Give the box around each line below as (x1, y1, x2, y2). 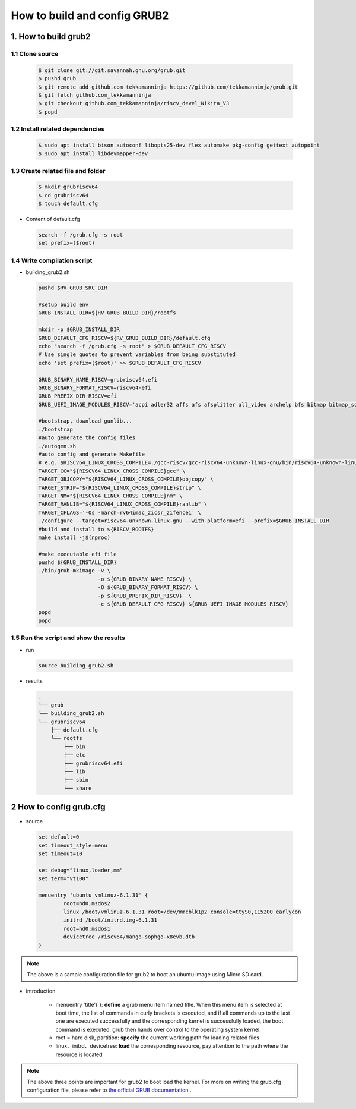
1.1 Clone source (11, 49, 59, 58)
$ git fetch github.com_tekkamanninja (38, 92, 151, 98)
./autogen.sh (38, 443, 77, 449)
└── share (63, 785, 92, 792)
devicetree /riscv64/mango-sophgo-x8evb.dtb (63, 933, 195, 940)
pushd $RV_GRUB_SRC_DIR (38, 285, 108, 291)
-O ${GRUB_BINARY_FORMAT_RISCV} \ (97, 584, 198, 591)
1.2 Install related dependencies (11, 125, 105, 133)
